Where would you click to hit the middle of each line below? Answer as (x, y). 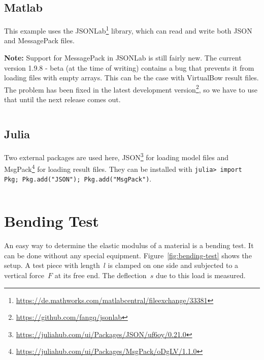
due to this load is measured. (201, 275)
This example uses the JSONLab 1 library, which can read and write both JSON (128, 30)
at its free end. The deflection (101, 275)
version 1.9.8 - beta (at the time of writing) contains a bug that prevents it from (129, 67)
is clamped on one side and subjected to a (173, 265)
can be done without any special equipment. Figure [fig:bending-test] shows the (128, 255)
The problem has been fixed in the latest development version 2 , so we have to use (131, 88)
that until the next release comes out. (62, 99)
